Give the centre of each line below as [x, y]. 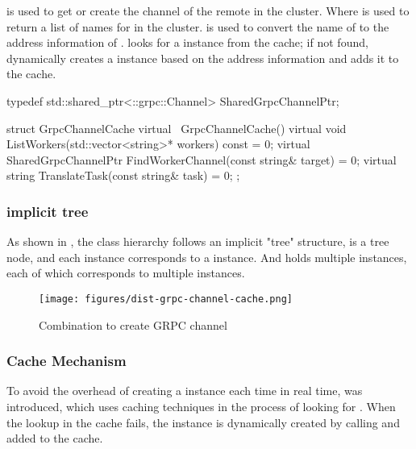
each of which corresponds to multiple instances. [126, 273]
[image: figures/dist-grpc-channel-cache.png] [166, 299]
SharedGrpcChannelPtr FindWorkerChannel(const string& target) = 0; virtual [202, 159]
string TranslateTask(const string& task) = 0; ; [123, 175]
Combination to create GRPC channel [133, 324]
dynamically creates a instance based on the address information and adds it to [203, 58]
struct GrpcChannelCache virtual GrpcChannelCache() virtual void [177, 128]
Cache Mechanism [67, 361]
